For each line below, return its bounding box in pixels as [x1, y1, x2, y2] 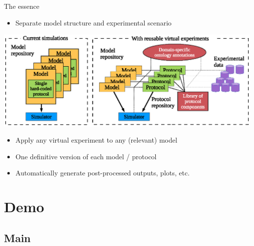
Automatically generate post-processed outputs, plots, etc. [15, 168, 190, 178]
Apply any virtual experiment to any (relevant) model [15, 135, 177, 145]
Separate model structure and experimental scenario [15, 17, 172, 27]
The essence [4, 1, 40, 11]
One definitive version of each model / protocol [15, 151, 157, 161]
